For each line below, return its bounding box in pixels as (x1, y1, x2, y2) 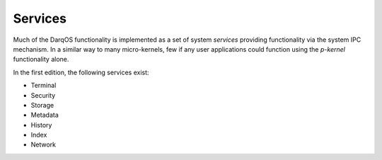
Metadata (30, 110, 59, 120)
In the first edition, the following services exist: (13, 68, 149, 76)
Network (30, 140, 57, 149)
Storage (30, 101, 54, 109)
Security (30, 91, 56, 99)
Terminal (30, 81, 57, 90)
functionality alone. (13, 55, 69, 64)
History (30, 120, 52, 129)
